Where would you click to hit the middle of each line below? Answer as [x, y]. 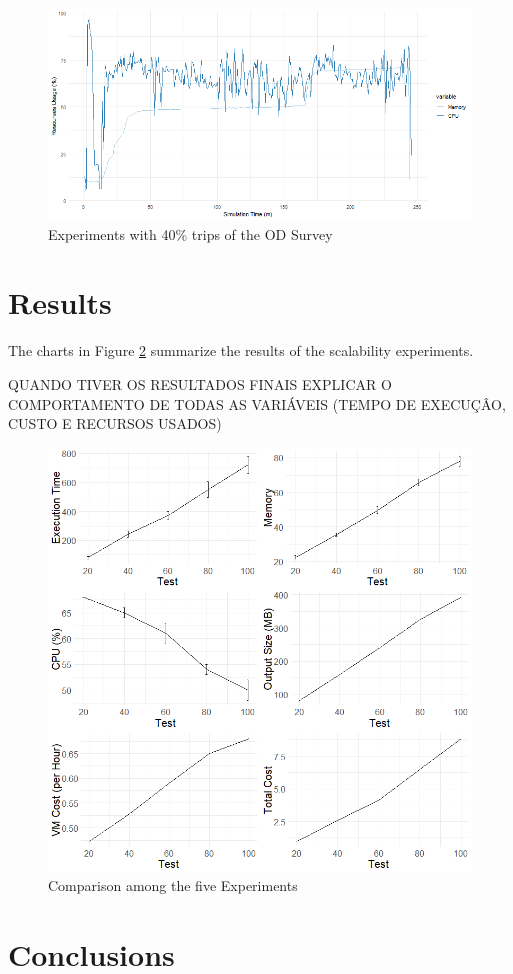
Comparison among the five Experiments [173, 885]
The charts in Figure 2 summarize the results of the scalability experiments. [241, 350]
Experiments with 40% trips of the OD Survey [190, 233]
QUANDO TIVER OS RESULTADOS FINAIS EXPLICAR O [200, 383]
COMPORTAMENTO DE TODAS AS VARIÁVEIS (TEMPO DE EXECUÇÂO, [257, 403]
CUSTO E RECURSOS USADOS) [115, 423]
